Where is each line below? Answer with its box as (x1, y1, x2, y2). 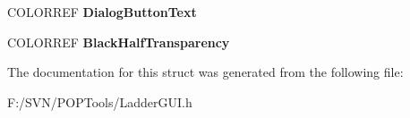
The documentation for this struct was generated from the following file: (7, 63, 404, 81)
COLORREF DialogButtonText (7, 3, 197, 21)
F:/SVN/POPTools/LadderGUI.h (7, 92, 192, 111)
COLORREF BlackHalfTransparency (7, 32, 230, 51)
